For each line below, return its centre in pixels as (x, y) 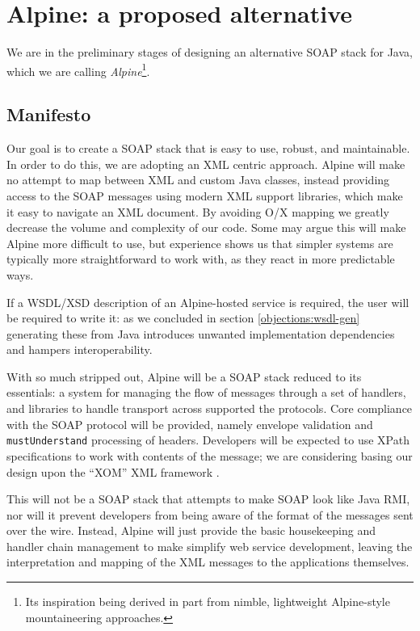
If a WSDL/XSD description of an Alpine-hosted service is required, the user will (208, 302)
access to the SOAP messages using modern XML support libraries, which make (205, 195)
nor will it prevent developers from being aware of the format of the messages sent (210, 514)
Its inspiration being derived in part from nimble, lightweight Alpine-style (208, 602)
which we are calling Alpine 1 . (78, 69)
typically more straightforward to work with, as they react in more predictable (201, 259)
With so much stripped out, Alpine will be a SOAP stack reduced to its (184, 376)
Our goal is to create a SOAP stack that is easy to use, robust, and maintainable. (208, 148)
